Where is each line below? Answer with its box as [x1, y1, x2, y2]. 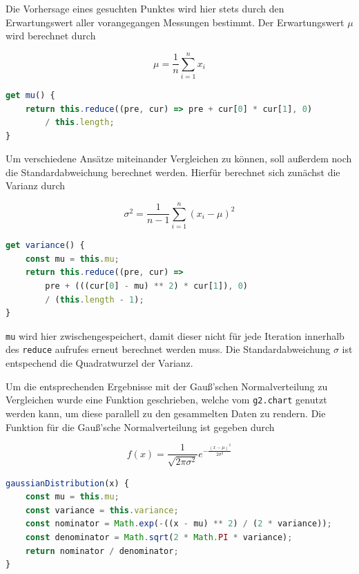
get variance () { [6, 240, 85, 251]
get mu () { [6, 90, 55, 100]
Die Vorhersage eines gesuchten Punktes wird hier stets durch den [6, 1, 284, 15]
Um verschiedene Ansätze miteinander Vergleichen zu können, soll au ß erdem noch [6, 151, 352, 166]
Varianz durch [6, 178, 66, 193]
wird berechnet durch [6, 28, 96, 43]
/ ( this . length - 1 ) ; [45, 294, 144, 305]
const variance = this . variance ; [25, 505, 179, 515]
